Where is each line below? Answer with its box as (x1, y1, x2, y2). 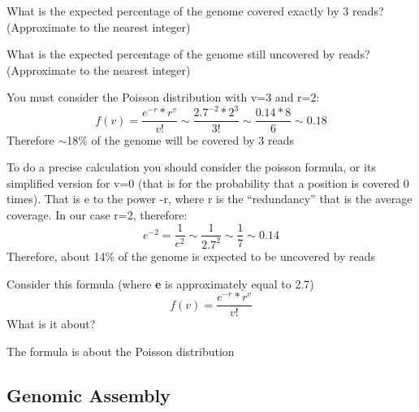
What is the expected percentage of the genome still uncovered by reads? (6, 46, 370, 63)
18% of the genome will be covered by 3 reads (67, 131, 295, 148)
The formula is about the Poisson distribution (6, 342, 235, 359)
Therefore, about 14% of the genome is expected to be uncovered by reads (6, 247, 376, 264)
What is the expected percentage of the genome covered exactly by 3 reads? (6, 2, 384, 19)
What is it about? (6, 315, 96, 332)
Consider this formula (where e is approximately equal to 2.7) (6, 275, 314, 292)
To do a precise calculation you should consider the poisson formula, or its (6, 158, 376, 176)
